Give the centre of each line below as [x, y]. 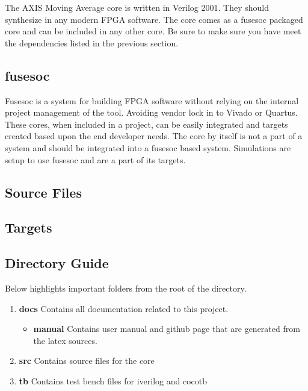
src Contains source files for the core [87, 361]
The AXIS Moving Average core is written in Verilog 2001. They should [137, 7]
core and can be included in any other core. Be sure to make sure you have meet [153, 31]
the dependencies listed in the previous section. [92, 42]
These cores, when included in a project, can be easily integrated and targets [146, 124]
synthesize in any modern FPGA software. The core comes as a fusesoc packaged [154, 19]
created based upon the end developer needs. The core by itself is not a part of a [154, 136]
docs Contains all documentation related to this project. [124, 308]
